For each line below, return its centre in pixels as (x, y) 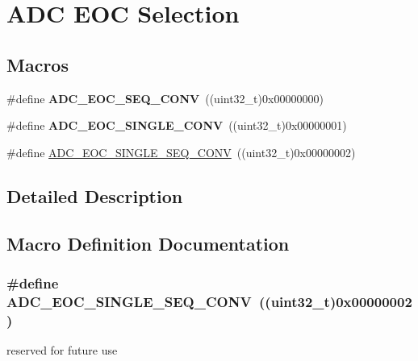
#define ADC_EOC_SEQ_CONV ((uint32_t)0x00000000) (165, 98)
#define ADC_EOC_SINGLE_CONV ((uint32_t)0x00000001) (177, 125)
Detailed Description (95, 195)
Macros (38, 64)
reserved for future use (62, 349)
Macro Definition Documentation (148, 243)
